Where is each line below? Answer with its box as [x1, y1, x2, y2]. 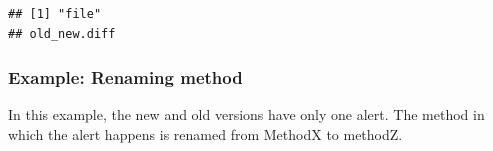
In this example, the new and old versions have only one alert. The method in [8, 104, 485, 125]
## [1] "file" [8, 7, 102, 21]
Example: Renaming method [8, 65, 243, 90]
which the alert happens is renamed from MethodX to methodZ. [8, 124, 403, 144]
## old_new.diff [8, 26, 116, 41]
